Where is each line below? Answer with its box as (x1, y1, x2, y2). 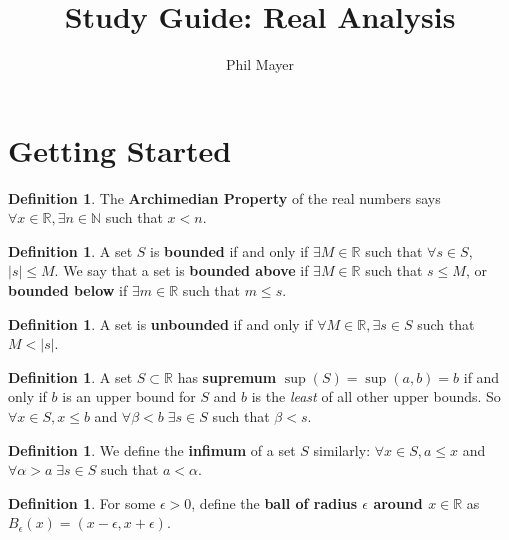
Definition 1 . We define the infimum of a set (8, 439, 296, 460)
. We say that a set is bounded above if (54, 260, 309, 281)
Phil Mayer (226, 54, 294, 75)
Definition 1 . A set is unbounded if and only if (8, 313, 313, 334)
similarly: (313, 439, 371, 460)
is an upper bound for (62, 386, 196, 407)
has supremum (177, 366, 277, 387)
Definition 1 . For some (8, 492, 156, 513)
